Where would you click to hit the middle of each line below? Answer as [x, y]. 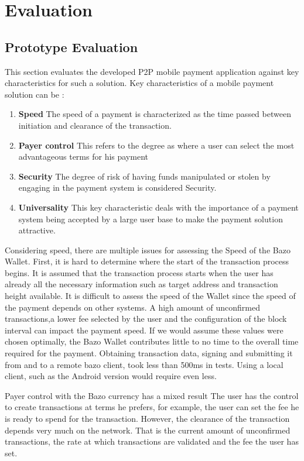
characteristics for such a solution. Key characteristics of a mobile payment [139, 83]
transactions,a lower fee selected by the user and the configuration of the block [146, 319]
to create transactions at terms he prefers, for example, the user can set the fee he [152, 407]
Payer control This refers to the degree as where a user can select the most [156, 145]
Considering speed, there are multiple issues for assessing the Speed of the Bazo [148, 250]
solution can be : [35, 94]
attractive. [37, 230]
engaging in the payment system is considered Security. [117, 188]
